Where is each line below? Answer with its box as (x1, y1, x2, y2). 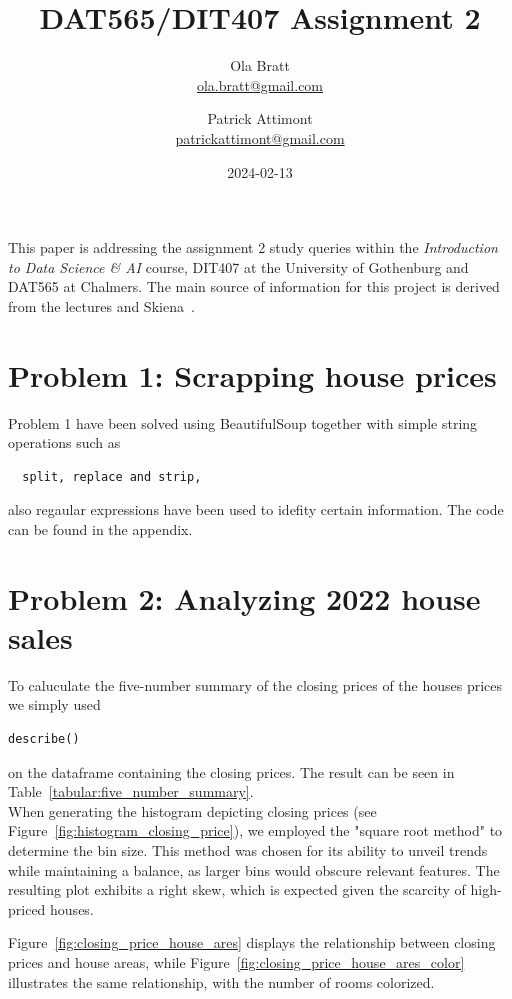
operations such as (8, 432, 121, 453)
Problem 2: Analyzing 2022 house (8, 577, 481, 618)
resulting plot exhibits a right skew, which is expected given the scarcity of (8, 879, 466, 900)
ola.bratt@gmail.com (196, 74, 324, 95)
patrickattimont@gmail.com (175, 127, 345, 148)
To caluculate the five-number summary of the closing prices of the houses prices (8, 674, 503, 695)
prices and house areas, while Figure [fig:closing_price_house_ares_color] (8, 952, 465, 972)
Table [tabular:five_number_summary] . (8, 781, 254, 802)
